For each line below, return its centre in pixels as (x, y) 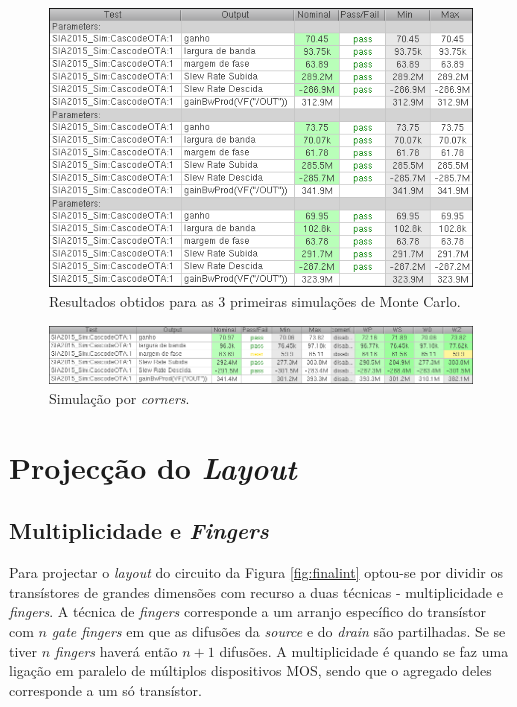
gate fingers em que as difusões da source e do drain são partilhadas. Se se (278, 630)
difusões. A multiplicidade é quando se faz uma (364, 650)
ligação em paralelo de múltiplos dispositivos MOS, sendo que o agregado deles (250, 670)
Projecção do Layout (153, 467)
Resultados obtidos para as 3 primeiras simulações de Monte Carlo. (255, 301)
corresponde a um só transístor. (105, 689)
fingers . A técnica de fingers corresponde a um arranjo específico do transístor (247, 611)
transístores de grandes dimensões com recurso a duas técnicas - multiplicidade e (256, 591)
